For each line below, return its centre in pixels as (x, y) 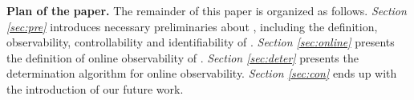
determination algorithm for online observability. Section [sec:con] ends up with (202, 73)
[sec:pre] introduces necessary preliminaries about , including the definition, (192, 26)
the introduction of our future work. (95, 88)
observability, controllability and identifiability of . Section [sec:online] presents (201, 42)
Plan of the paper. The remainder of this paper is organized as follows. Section (207, 10)
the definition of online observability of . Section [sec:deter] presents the (183, 57)
